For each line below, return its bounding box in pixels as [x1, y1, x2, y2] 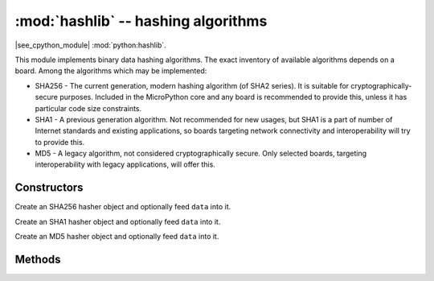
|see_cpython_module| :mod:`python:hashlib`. [14, 40, 166, 50]
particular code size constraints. [35, 103, 142, 113]
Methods [14, 252, 61, 266]
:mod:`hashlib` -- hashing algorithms [14, 12, 268, 30]
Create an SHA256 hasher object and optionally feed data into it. [14, 202, 231, 212]
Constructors [14, 181, 84, 195]
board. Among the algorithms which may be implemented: [14, 66, 207, 76]
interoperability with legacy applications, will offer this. [35, 159, 216, 169]
